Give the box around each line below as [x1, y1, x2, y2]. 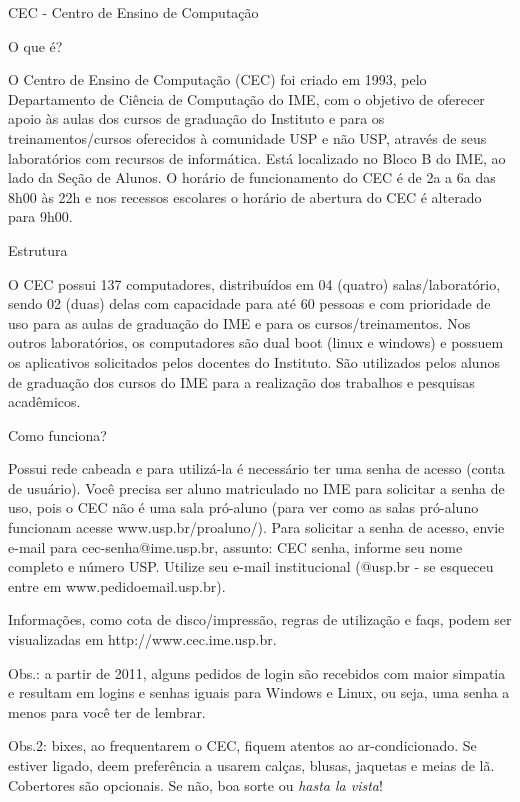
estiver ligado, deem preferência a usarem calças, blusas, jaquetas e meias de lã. [8, 755, 495, 775]
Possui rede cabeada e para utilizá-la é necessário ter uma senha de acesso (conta [8, 458, 505, 479]
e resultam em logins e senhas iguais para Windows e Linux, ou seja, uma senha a [8, 682, 510, 703]
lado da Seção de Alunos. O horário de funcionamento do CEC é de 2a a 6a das [8, 167, 496, 188]
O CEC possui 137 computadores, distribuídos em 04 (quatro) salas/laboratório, [8, 273, 501, 294]
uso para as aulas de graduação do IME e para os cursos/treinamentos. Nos [8, 312, 471, 333]
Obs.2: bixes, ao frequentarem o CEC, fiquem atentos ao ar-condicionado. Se [8, 735, 477, 756]
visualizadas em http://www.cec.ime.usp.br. [8, 629, 277, 650]
